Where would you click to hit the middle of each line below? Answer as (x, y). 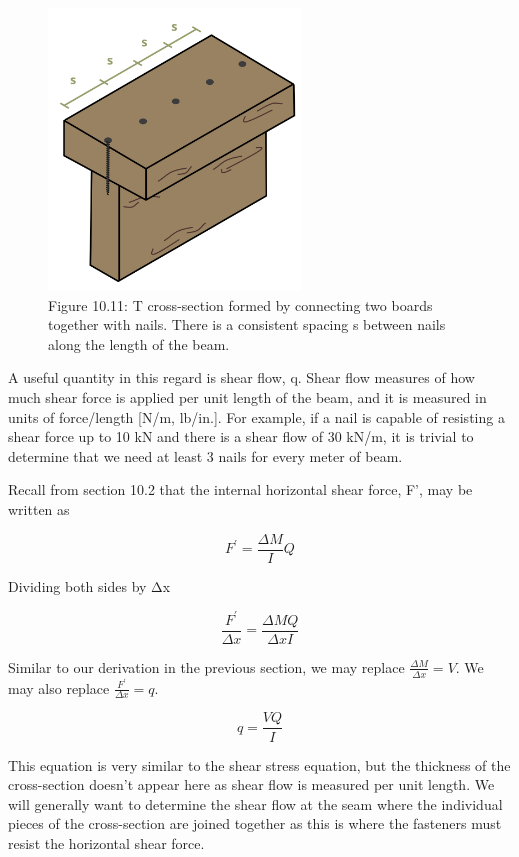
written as (39, 508)
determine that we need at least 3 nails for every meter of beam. (205, 455)
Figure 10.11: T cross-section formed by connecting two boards (240, 304)
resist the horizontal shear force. (106, 842)
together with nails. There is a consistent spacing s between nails (247, 324)
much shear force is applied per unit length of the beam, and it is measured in (247, 396)
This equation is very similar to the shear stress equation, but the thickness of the (259, 764)
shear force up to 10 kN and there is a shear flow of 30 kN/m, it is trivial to (241, 436)
